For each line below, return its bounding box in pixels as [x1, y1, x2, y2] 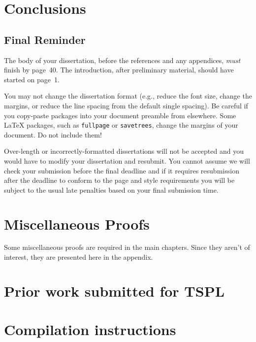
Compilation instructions [4, 319, 176, 340]
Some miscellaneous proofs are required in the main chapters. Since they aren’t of [4, 242, 250, 252]
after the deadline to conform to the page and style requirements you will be [4, 175, 235, 185]
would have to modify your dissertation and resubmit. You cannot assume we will [4, 155, 250, 166]
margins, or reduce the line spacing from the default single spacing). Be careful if [4, 100, 248, 110]
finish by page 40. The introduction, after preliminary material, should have [4, 65, 234, 75]
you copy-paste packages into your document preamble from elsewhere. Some [4, 110, 236, 120]
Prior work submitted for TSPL [4, 280, 225, 301]
